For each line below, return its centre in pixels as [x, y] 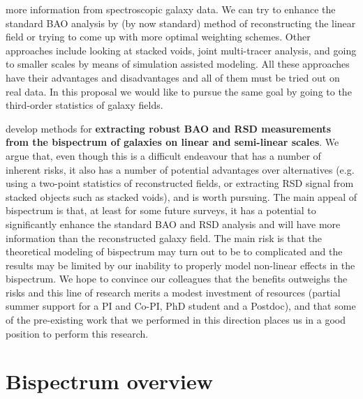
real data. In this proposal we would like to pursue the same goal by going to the [179, 91]
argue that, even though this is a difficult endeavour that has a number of [163, 155]
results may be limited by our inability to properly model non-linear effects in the [180, 265]
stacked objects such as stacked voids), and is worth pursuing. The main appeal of [181, 196]
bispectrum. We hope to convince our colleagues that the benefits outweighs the [177, 279]
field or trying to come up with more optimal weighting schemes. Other [158, 37]
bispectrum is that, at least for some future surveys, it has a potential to [161, 210]
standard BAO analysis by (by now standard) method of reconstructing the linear [181, 23]
